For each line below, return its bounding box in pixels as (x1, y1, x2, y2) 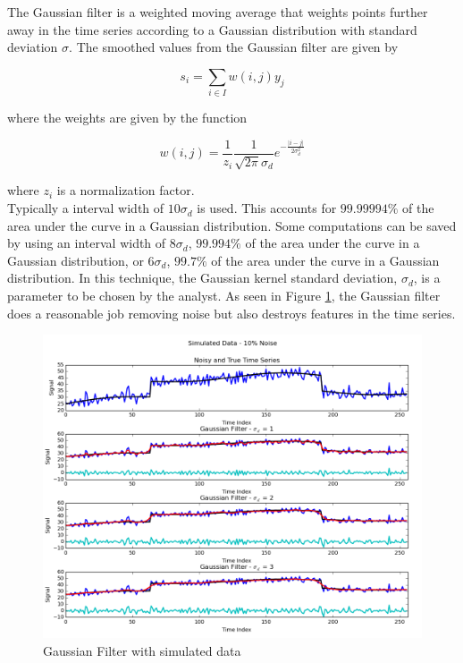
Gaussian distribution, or (7, 251, 144, 269)
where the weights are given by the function (7, 108, 248, 127)
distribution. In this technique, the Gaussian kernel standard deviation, (7, 268, 398, 287)
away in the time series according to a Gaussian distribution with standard (7, 20, 417, 38)
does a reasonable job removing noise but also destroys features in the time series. (7, 303, 456, 322)
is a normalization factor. (56, 181, 195, 200)
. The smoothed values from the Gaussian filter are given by (69, 38, 399, 56)
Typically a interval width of (7, 199, 164, 217)
